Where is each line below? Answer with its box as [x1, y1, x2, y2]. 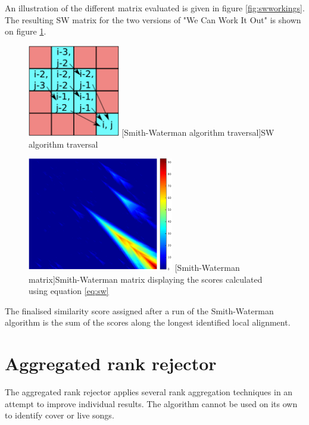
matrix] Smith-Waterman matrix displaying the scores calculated [29, 273, 263, 285]
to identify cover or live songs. [5, 409, 114, 421]
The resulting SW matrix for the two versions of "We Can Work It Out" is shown [5, 13, 301, 26]
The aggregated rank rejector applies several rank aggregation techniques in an [5, 386, 293, 398]
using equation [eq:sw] [29, 285, 109, 297]
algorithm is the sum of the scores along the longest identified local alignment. [5, 316, 291, 329]
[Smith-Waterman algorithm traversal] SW [121, 126, 274, 138]
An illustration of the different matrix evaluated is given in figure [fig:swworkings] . [5, 2, 305, 14]
